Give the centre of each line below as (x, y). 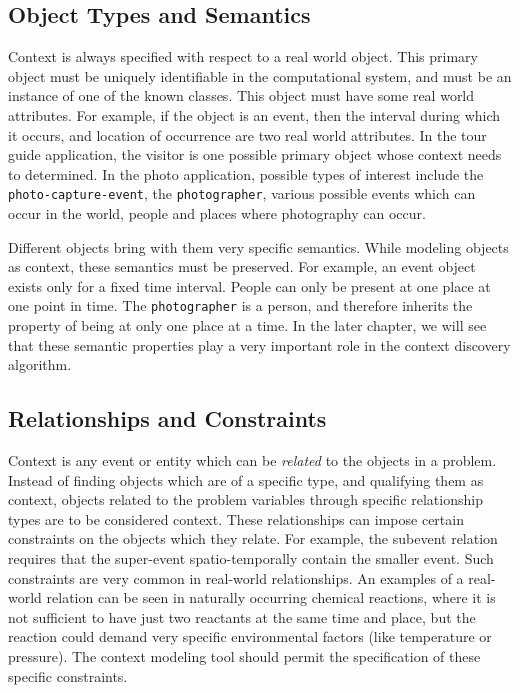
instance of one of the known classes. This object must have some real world (241, 95)
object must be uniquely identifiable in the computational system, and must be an (260, 75)
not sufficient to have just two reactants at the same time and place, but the (242, 616)
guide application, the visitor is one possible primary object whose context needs (255, 154)
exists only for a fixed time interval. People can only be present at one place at (249, 285)
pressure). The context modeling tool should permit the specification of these (244, 655)
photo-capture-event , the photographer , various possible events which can (242, 193)
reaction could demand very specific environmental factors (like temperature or (250, 636)
